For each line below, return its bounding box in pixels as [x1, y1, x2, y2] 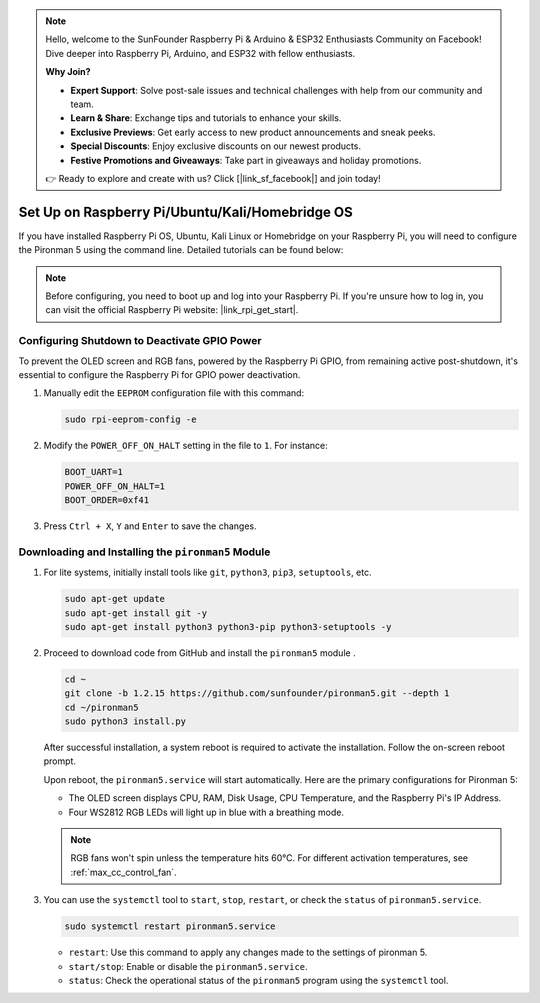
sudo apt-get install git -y [64, 607, 208, 619]
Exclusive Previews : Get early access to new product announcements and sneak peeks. [70, 126, 436, 138]
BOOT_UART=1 [64, 466, 124, 478]
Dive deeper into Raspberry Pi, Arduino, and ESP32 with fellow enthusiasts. [45, 47, 356, 59]
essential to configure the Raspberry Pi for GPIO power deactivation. [18, 368, 301, 380]
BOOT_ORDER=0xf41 [64, 495, 150, 506]
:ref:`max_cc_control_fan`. [70, 866, 177, 878]
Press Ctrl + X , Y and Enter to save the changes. [43, 520, 257, 532]
